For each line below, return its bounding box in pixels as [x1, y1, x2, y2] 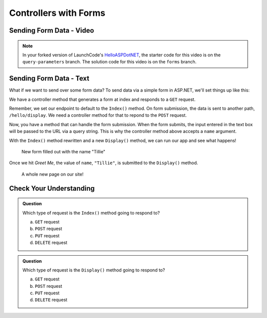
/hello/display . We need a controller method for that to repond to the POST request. [9, 112, 187, 118]
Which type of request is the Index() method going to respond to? [22, 210, 160, 216]
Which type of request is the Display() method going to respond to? [22, 267, 165, 273]
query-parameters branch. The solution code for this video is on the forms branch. [22, 59, 197, 65]
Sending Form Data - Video [9, 26, 94, 35]
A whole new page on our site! [21, 171, 84, 177]
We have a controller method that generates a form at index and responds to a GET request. [9, 96, 196, 102]
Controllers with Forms [9, 7, 106, 18]
